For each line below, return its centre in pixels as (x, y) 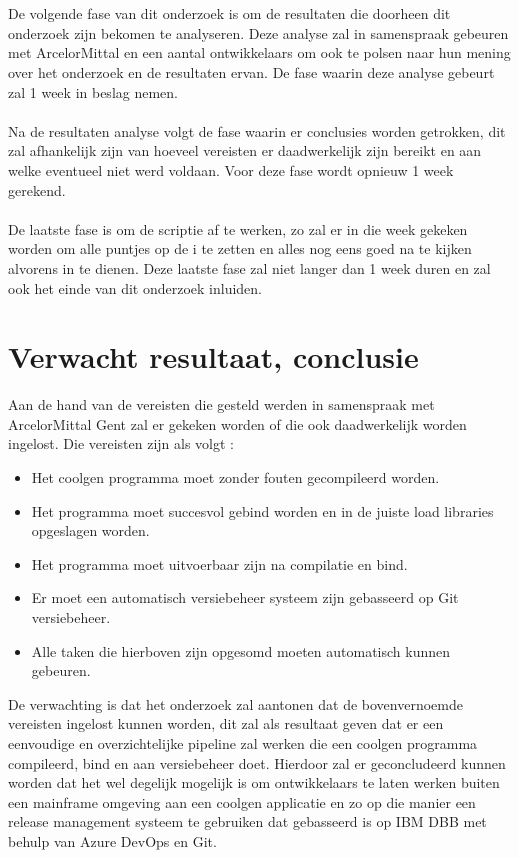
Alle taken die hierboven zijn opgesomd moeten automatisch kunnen (241, 650)
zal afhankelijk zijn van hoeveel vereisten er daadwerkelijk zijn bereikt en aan (245, 150)
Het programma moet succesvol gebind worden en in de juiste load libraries (262, 510)
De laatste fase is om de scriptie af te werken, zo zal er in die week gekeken (238, 228)
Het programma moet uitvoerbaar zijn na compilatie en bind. (219, 563)
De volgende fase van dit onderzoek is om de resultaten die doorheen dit (229, 13)
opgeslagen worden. (90, 530)
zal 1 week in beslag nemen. (93, 91)
